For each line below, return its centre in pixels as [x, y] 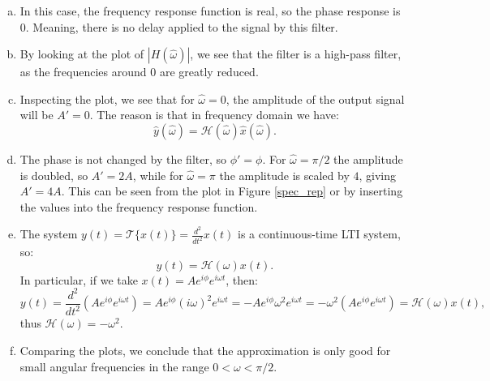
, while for [158, 175]
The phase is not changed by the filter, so [123, 158]
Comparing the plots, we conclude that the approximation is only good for [205, 350]
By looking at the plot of [82, 54]
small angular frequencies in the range [114, 366]
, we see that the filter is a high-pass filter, [296, 54]
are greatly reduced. [209, 72]
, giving [377, 175]
